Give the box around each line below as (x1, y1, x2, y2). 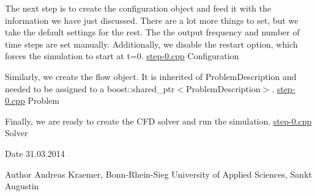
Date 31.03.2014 (5, 147, 65, 159)
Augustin (5, 180, 39, 192)
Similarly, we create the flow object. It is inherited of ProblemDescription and (5, 70, 297, 82)
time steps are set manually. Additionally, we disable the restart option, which (5, 37, 298, 50)
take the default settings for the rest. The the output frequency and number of (5, 26, 300, 38)
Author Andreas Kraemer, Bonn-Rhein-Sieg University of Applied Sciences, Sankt (5, 167, 312, 180)
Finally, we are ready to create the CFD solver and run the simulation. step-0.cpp (5, 114, 312, 127)
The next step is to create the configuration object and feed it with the (5, 2, 271, 14)
